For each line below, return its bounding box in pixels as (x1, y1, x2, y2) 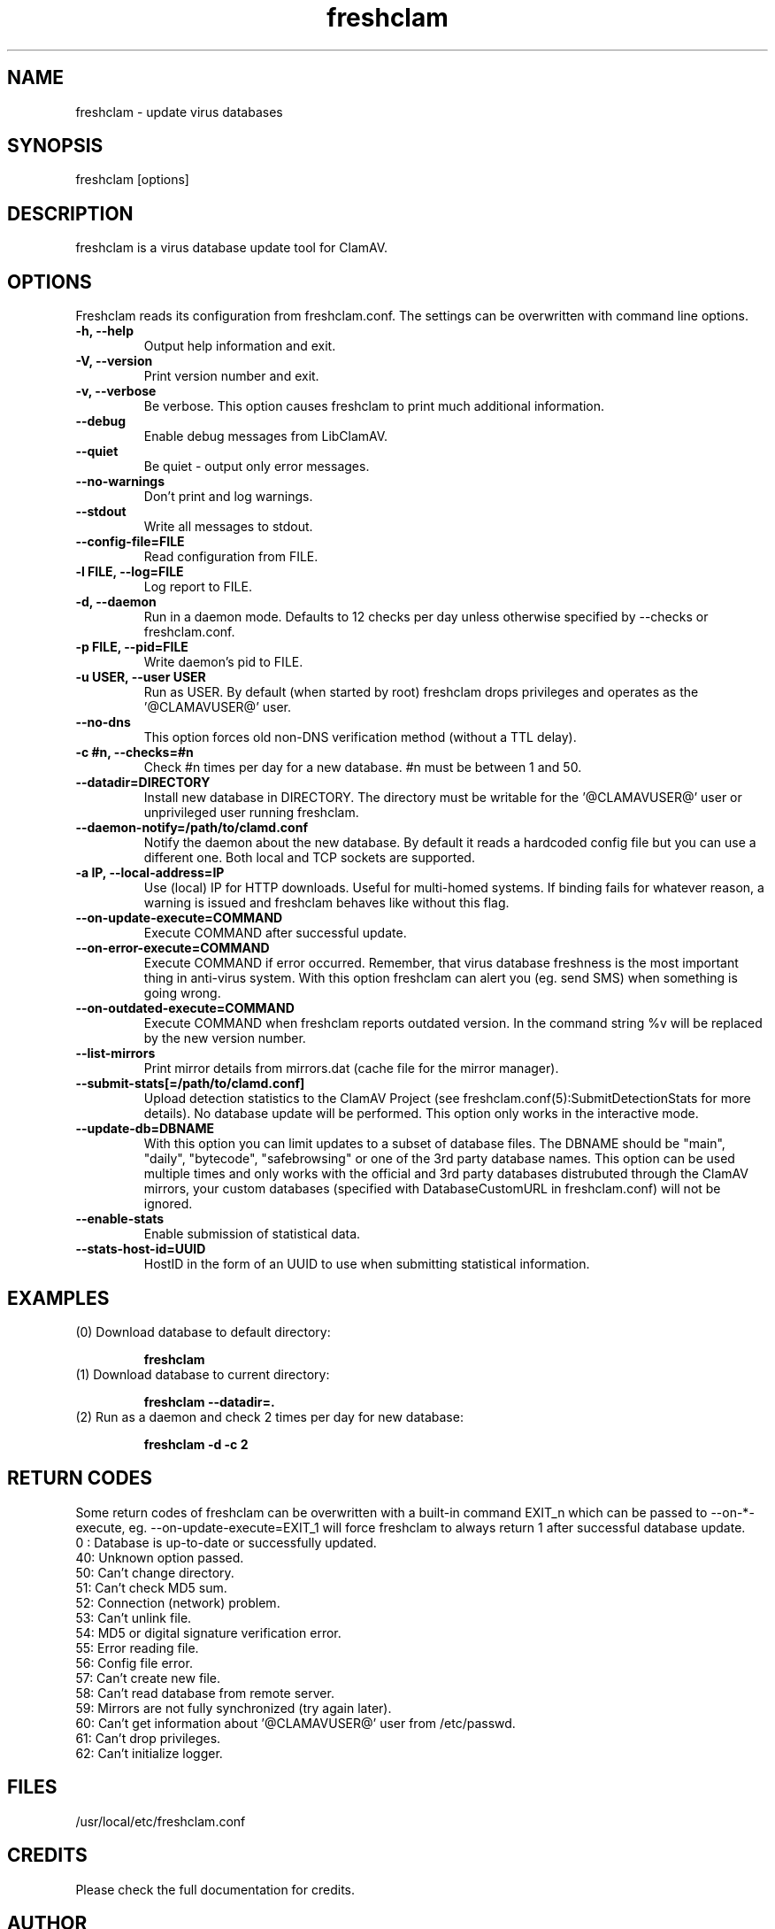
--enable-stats (75, 1211, 165, 1227)
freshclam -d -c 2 (143, 1436, 249, 1452)
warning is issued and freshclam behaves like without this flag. (143, 895, 510, 911)
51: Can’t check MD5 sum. (75, 1579, 227, 1595)
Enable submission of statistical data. (143, 1226, 361, 1242)
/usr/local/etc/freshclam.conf (75, 1813, 246, 1829)
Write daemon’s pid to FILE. (143, 654, 303, 670)
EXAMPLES (7, 1286, 110, 1309)
